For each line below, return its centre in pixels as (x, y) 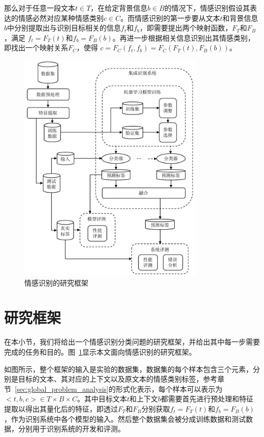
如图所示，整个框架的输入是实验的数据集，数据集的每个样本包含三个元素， (128, 369)
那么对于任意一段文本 (40, 8)
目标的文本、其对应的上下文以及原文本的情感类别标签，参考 (118, 379)
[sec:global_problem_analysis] (62, 388)
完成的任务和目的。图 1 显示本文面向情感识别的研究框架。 (100, 351)
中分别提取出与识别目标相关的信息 (64, 28)
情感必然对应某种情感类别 (61, 18)
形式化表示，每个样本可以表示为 (169, 388)
